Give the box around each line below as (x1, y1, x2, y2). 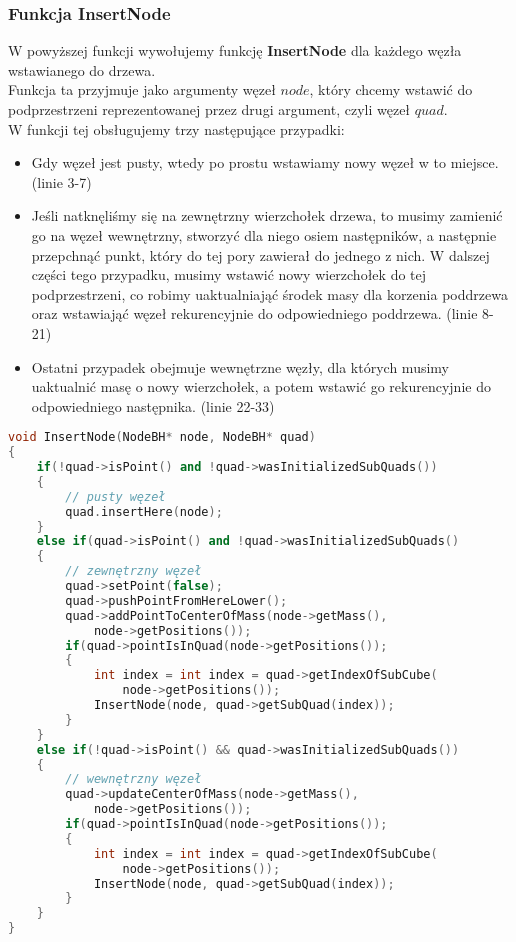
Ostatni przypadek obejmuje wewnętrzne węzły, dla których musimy (31, 356, 449, 377)
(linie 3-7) (31, 171, 92, 192)
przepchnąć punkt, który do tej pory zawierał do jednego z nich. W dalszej (31, 244, 490, 265)
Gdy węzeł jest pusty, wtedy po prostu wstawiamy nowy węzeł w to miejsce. (31, 152, 499, 173)
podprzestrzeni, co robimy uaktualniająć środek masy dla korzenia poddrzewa (31, 283, 508, 304)
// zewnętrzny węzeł (65, 564, 202, 579)
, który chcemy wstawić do (309, 79, 473, 100)
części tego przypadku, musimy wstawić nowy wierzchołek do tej (31, 264, 427, 285)
